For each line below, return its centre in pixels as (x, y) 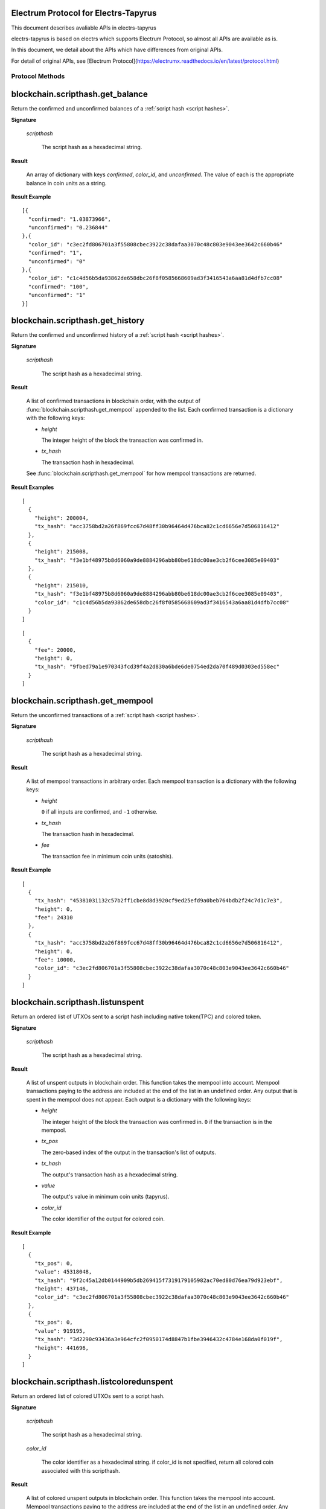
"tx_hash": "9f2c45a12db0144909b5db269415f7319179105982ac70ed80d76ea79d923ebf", (158, 1280)
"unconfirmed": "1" (57, 295)
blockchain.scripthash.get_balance (79, 94)
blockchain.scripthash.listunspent (78, 1002)
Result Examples (33, 487)
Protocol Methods (38, 77)
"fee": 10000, (55, 960)
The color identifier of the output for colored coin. (103, 1219)
